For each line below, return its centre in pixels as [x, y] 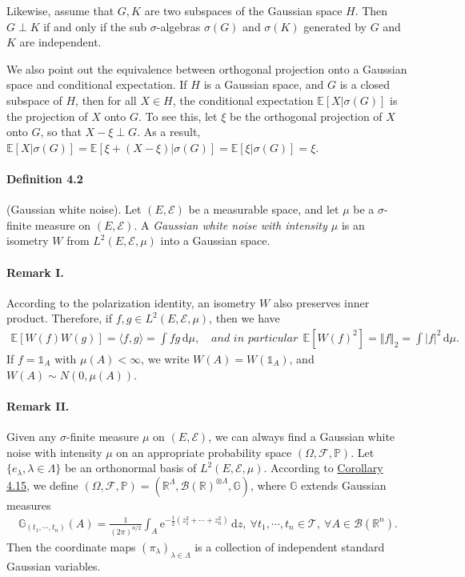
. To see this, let [178, 116]
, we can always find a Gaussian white [302, 436]
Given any [32, 436]
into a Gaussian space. [215, 240]
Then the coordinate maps [71, 546]
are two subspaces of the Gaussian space [243, 10]
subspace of [34, 100]
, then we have [245, 318]
